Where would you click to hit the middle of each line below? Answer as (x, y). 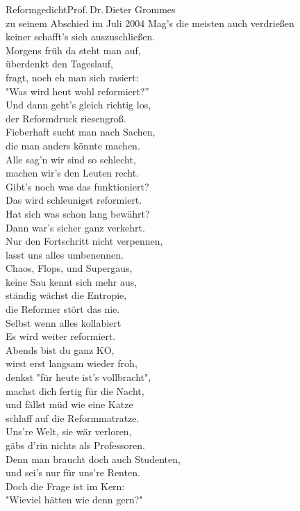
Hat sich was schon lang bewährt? (78, 213)
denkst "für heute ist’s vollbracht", (78, 377)
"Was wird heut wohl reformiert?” (77, 91)
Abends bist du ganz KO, (60, 349)
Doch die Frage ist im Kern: (65, 486)
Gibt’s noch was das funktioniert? (77, 186)
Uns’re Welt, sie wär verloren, (69, 431)
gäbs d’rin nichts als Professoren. (75, 445)
